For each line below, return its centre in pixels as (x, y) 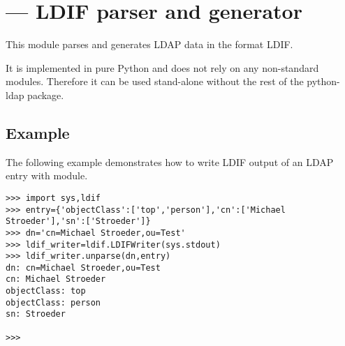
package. (46, 95)
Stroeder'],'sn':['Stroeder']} (78, 221)
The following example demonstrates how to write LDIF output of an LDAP (170, 161)
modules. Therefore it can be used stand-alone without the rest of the (155, 81)
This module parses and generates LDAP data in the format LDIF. (149, 44)
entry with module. (47, 175)
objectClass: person (53, 302)
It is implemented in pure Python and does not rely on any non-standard (162, 67)
